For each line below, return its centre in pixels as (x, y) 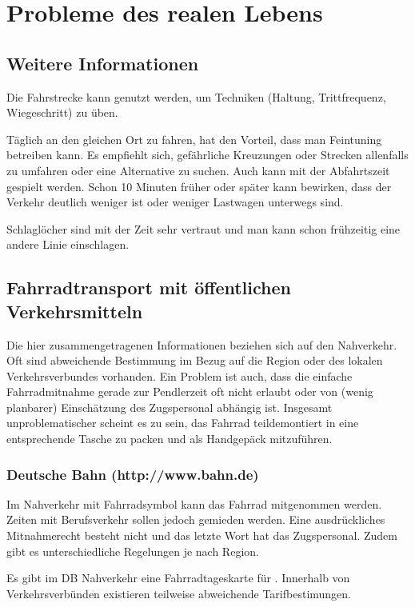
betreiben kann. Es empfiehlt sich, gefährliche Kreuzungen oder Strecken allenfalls (207, 155)
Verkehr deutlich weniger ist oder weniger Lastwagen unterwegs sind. (175, 202)
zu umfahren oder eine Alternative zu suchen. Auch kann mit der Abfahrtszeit (198, 170)
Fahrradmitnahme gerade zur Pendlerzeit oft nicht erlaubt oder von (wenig (190, 391)
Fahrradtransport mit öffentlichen (149, 288)
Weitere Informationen (103, 63)
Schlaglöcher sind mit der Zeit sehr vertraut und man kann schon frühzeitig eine (204, 228)
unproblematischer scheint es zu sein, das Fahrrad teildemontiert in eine (183, 423)
